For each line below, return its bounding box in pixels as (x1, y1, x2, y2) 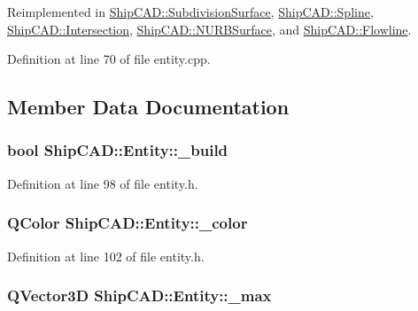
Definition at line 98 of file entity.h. (7, 174, 198, 192)
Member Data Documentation (7, 93, 290, 121)
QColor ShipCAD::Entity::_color (7, 212, 248, 234)
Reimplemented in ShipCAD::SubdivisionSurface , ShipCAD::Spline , (7, 3, 374, 20)
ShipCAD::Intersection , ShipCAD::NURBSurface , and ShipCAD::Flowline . (7, 19, 412, 38)
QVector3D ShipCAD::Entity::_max (7, 284, 272, 307)
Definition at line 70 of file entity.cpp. (7, 50, 211, 68)
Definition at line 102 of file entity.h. (7, 246, 205, 265)
